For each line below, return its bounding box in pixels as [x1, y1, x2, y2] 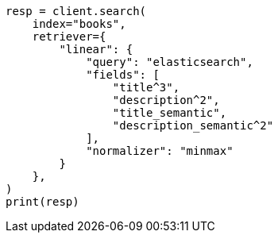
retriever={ [32, 30, 106, 43]
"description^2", [112, 94, 220, 106]
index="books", [32, 17, 126, 30]
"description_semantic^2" [112, 119, 274, 132]
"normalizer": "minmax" [86, 145, 234, 157]
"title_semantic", [112, 106, 227, 119]
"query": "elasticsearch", [86, 56, 253, 68]
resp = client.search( [6, 5, 147, 17]
